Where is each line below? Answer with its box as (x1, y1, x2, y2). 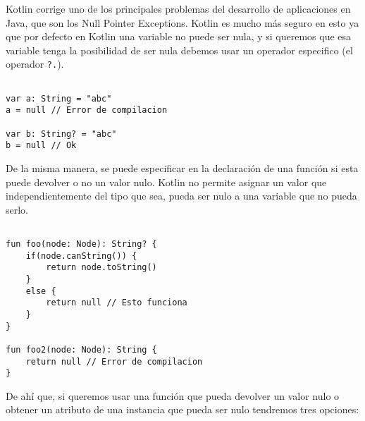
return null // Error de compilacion (25, 356, 203, 367)
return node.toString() (46, 262, 157, 273)
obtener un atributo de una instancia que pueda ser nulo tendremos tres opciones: (6, 402, 359, 417)
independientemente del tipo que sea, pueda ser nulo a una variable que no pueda (6, 188, 357, 203)
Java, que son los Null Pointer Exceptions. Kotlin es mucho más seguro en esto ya (6, 15, 359, 30)
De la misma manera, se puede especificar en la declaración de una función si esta (6, 160, 359, 175)
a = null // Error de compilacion (6, 105, 168, 116)
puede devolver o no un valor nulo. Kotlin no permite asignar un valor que (6, 174, 327, 189)
